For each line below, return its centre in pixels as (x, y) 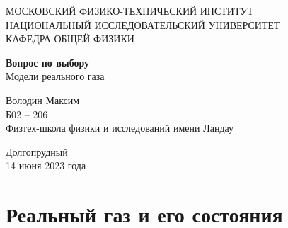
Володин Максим (43, 99)
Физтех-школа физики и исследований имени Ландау (120, 128)
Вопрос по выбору (48, 62)
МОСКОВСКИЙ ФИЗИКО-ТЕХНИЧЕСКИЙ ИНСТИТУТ (129, 11)
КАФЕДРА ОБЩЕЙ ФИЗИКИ (70, 39)
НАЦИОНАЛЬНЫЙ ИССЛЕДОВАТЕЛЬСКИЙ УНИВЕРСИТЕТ (143, 24)
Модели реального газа (55, 76)
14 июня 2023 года (46, 165)
